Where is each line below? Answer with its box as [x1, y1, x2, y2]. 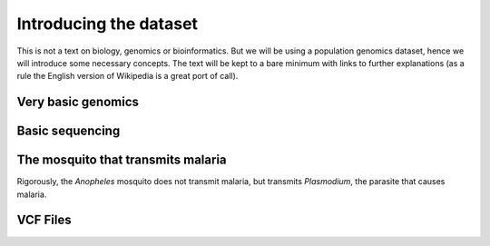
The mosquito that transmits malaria [16, 153, 227, 168]
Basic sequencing [16, 123, 121, 139]
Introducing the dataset [16, 14, 199, 34]
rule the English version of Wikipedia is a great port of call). [16, 71, 239, 82]
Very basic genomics [16, 94, 140, 110]
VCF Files [16, 212, 72, 228]
